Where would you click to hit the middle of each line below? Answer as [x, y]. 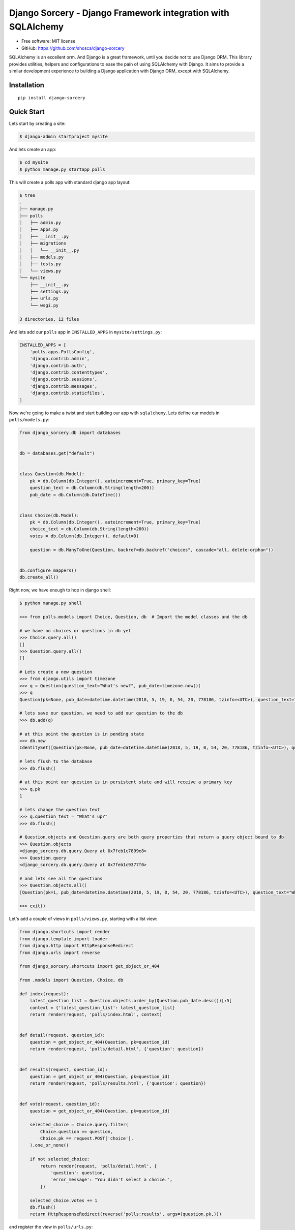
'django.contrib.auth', [58, 366]
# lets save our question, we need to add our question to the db [101, 713]
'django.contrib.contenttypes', [69, 372]
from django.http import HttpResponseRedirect [76, 946]
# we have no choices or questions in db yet [75, 630]
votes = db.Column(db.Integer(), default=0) [84, 536]
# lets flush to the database [56, 762]
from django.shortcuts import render [65, 932]
